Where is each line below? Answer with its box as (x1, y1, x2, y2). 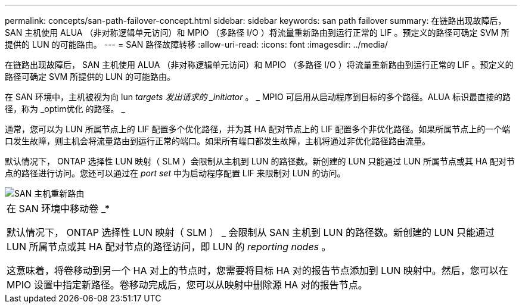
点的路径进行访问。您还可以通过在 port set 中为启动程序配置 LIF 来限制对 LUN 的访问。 (5, 168, 346, 178)
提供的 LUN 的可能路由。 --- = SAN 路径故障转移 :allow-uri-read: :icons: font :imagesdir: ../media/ (5, 39, 388, 49)
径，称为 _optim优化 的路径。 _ (5, 104, 125, 114)
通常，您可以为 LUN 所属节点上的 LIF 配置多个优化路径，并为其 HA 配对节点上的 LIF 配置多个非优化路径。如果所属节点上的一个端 (5, 124, 511, 134)
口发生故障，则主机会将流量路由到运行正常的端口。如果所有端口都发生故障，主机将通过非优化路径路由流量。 (5, 136, 430, 146)
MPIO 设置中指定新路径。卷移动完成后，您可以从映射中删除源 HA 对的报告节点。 (7, 279, 368, 291)
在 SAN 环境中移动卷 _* (7, 203, 110, 214)
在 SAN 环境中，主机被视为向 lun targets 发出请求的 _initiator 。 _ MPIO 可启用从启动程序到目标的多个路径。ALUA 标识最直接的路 (5, 92, 511, 102)
